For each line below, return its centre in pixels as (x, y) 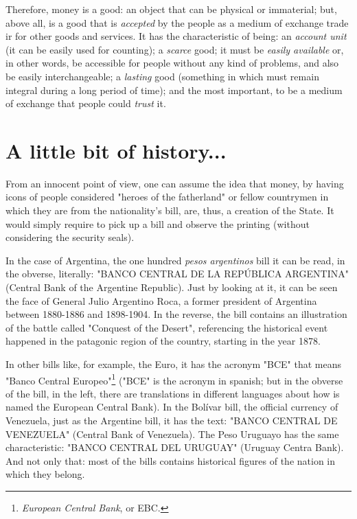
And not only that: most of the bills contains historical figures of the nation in (171, 460)
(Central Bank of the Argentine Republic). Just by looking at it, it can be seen (172, 287)
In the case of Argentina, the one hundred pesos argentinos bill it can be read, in (175, 260)
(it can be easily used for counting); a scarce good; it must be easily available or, (175, 49)
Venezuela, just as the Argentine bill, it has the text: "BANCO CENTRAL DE (172, 420)
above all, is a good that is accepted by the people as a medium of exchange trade (177, 22)
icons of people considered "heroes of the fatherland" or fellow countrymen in (167, 197)
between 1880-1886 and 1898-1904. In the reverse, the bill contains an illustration (176, 314)
